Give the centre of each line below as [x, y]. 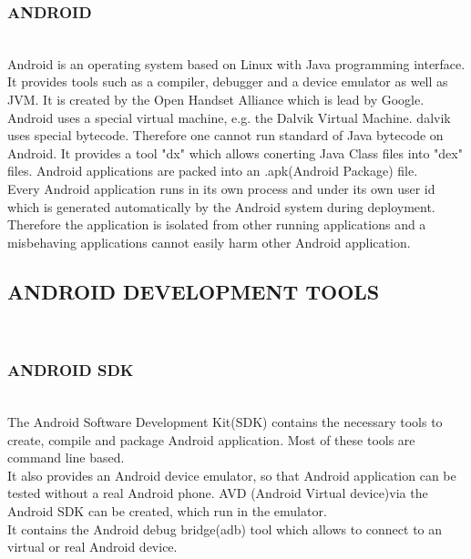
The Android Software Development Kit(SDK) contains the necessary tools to [225, 421]
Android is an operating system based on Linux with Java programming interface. [236, 63]
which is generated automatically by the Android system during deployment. [221, 206]
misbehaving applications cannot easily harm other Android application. [209, 242]
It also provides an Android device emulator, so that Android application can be [232, 475]
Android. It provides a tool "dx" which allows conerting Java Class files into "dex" [235, 152]
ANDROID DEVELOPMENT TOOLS [194, 291]
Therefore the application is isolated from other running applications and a [217, 224]
